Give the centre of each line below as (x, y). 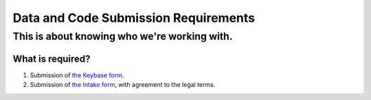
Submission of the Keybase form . (77, 75)
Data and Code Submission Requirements (134, 18)
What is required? (52, 59)
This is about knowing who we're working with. (123, 36)
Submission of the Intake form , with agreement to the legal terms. (123, 85)
